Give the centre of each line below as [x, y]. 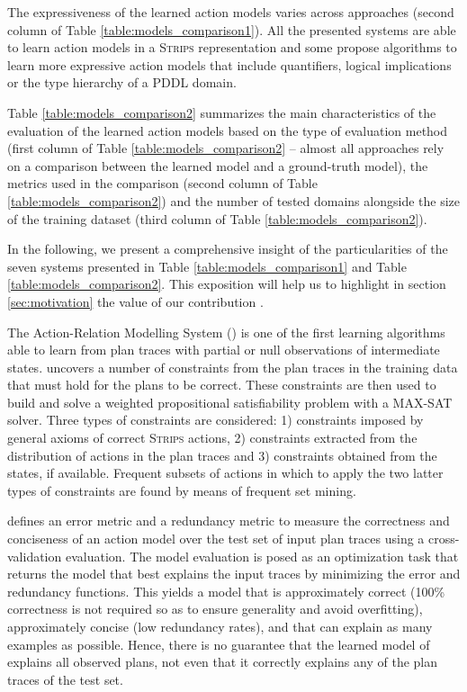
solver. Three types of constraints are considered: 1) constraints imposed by [216, 420]
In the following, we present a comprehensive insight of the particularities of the [228, 249]
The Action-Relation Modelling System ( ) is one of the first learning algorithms [226, 332]
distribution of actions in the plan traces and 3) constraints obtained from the [222, 455]
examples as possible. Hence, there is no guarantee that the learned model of [219, 644]
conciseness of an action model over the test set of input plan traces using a [216, 539]
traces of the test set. [65, 679]
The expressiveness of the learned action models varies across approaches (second [231, 12]
